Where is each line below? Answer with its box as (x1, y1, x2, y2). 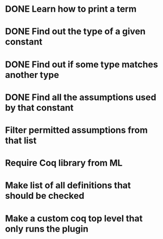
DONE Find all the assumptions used (5, 92, 157, 103)
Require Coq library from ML (5, 158, 123, 169)
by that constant (5, 102, 74, 113)
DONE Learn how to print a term (5, 3, 136, 15)
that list (5, 135, 37, 146)
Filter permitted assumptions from (5, 124, 148, 135)
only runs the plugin (5, 223, 88, 234)
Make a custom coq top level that (5, 212, 143, 224)
